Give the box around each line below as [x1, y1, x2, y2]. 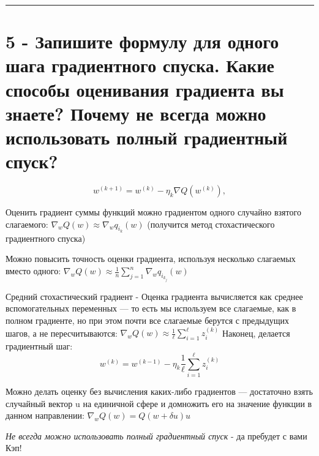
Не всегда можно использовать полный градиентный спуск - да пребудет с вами [6, 429, 307, 442]
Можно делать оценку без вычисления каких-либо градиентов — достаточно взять [6, 384, 313, 397]
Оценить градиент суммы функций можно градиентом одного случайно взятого [6, 206, 301, 219]
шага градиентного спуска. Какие [6, 53, 274, 78]
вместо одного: [6, 264, 61, 277]
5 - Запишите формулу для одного [6, 29, 279, 54]
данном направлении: [6, 409, 84, 422]
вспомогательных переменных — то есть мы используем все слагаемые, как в [6, 302, 296, 315]
